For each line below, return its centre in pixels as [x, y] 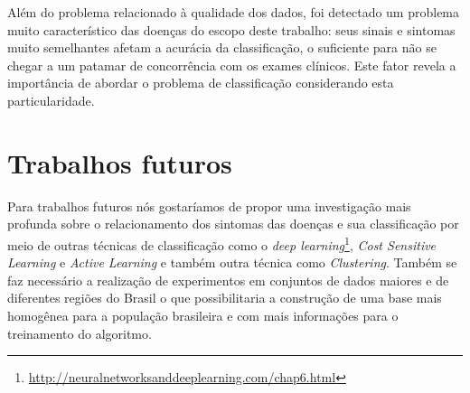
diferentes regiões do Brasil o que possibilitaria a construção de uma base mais [225, 298]
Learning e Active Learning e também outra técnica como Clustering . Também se [232, 262]
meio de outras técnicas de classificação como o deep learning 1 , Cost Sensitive [222, 243]
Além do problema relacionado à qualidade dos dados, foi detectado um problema [234, 12]
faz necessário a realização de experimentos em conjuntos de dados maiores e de [228, 280]
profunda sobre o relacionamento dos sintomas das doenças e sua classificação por [233, 224]
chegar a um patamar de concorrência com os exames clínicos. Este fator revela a [232, 65]
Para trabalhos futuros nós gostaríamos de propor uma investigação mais [209, 206]
